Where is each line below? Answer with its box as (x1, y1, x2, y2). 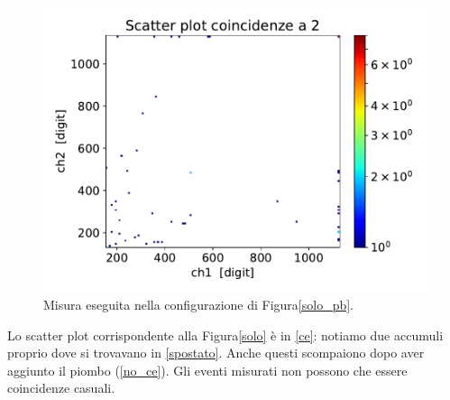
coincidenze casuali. (7, 378, 115, 397)
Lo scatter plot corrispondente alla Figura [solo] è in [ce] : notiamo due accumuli (7, 325, 444, 344)
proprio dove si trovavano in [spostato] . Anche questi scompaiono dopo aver (7, 343, 425, 362)
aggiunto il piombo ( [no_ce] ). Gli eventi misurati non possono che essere (7, 360, 408, 379)
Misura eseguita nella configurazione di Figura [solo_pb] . (43, 294, 354, 313)
